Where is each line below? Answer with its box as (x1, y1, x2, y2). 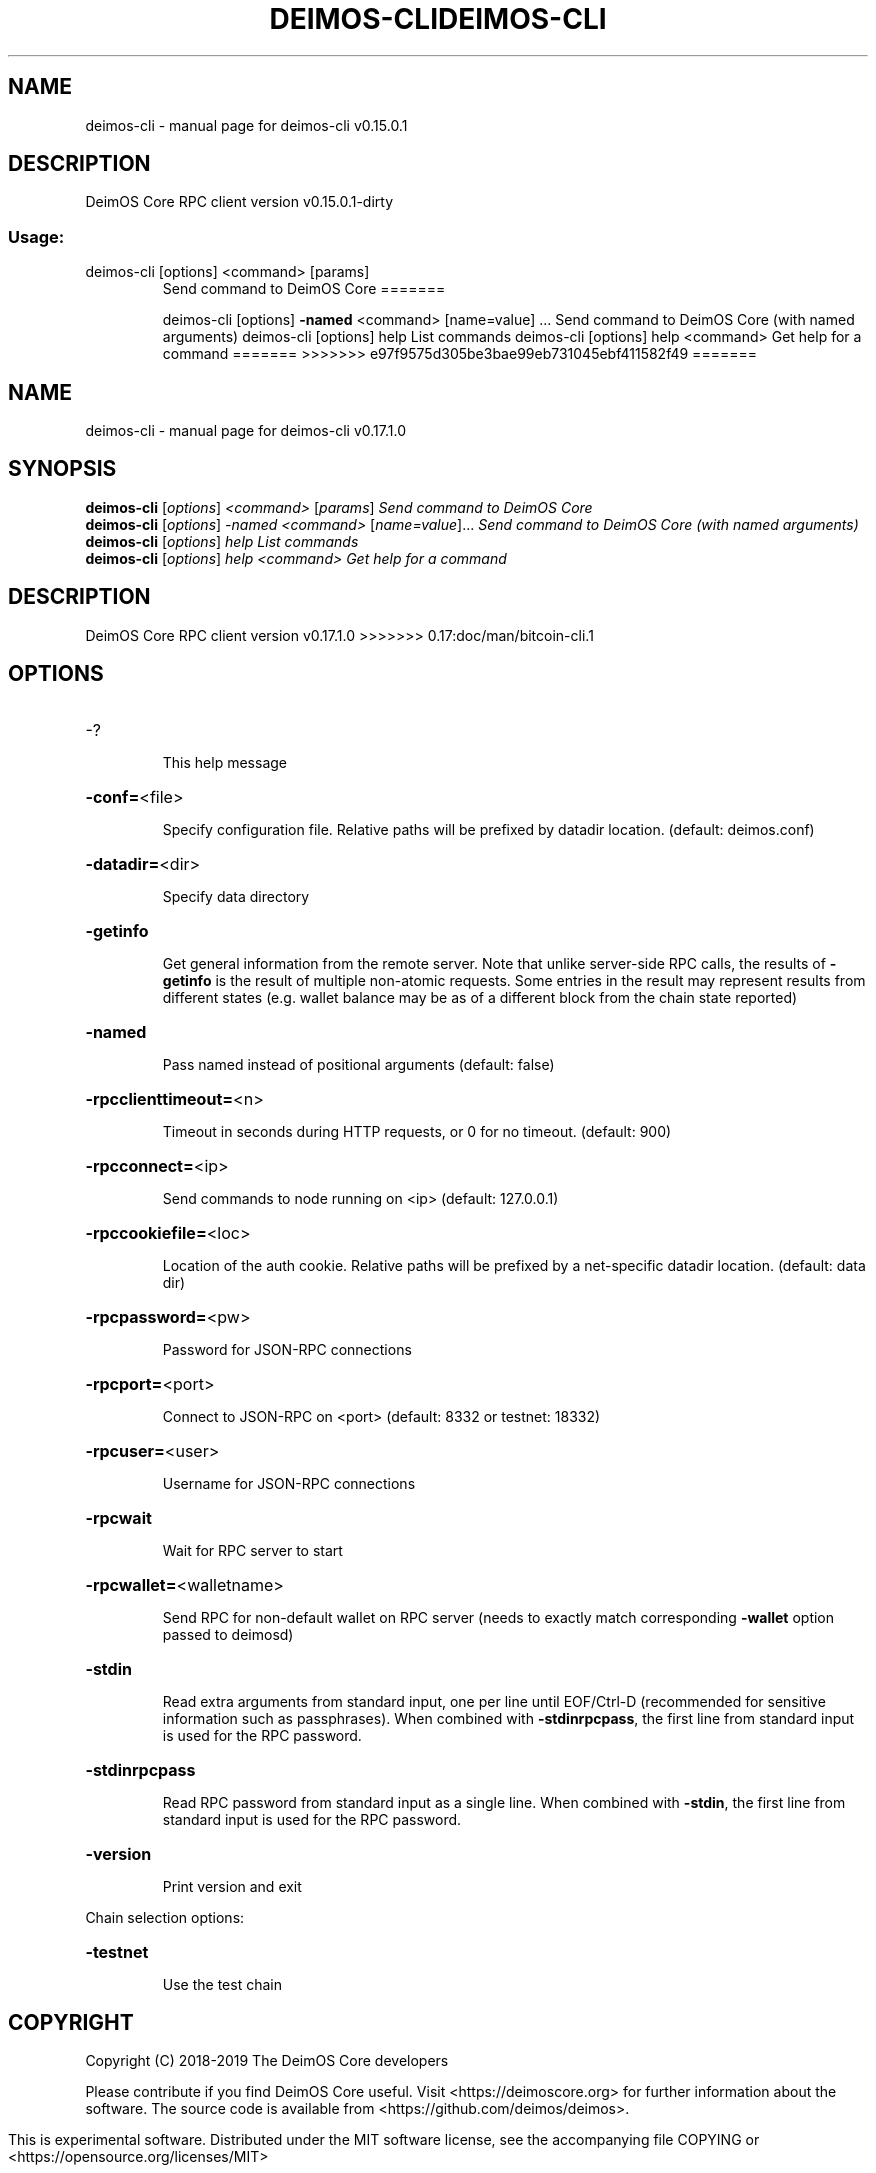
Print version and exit (162, 1877, 302, 1895)
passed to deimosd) (162, 1625, 294, 1643)
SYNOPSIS (8, 456, 117, 482)
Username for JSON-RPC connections (162, 1474, 416, 1492)
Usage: (8, 226, 65, 247)
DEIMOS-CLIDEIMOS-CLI (269, 2, 607, 36)
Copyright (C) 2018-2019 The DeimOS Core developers (85, 2052, 449, 2070)
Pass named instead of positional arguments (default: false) (162, 1055, 555, 1073)
